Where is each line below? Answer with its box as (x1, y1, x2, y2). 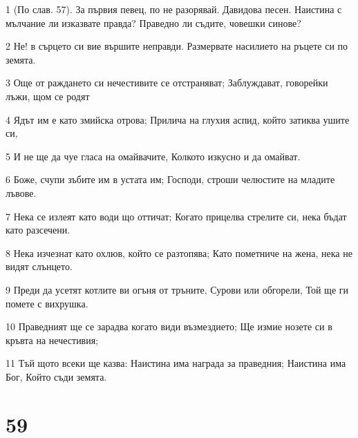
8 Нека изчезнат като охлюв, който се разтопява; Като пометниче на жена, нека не (6, 245, 352, 260)
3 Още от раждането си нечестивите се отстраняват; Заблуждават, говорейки (6, 75, 328, 90)
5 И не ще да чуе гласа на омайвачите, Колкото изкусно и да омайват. (6, 149, 301, 163)
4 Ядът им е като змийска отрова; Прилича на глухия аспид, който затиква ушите (6, 112, 350, 126)
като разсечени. (6, 222, 70, 237)
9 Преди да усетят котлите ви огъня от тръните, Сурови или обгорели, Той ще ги (6, 282, 349, 296)
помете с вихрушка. (6, 296, 88, 310)
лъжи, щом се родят (6, 88, 90, 103)
